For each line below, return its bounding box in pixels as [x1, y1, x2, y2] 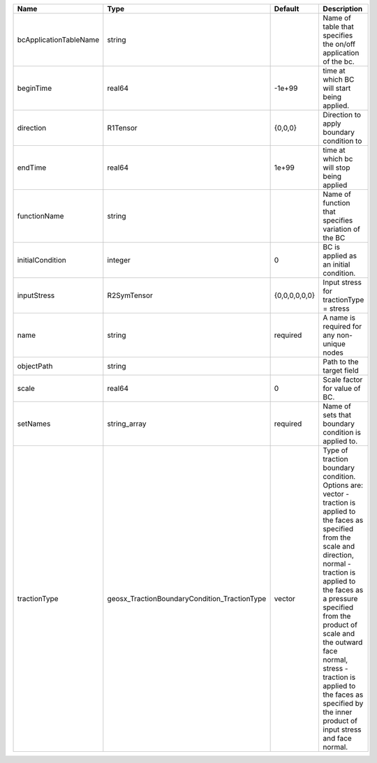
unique [323, 339, 346, 348]
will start [323, 84, 351, 93]
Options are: [323, 480, 363, 490]
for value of [323, 384, 361, 393]
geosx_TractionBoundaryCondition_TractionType [107, 594, 267, 603]
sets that [323, 410, 352, 420]
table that [323, 22, 354, 31]
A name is [323, 313, 356, 323]
